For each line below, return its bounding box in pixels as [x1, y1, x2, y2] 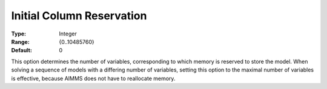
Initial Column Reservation [11, 9, 147, 22]
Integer [59, 30, 77, 37]
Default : [11, 47, 33, 54]
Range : [11, 38, 30, 45]
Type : [11, 30, 27, 37]
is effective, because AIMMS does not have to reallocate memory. [11, 75, 176, 82]
